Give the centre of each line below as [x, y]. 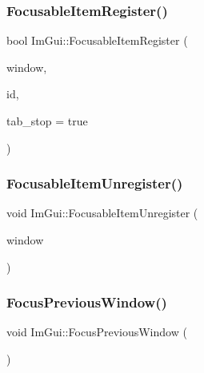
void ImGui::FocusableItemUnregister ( [102, 213]
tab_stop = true [47, 121]
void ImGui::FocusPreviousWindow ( [97, 332]
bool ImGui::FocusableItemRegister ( [97, 40]
